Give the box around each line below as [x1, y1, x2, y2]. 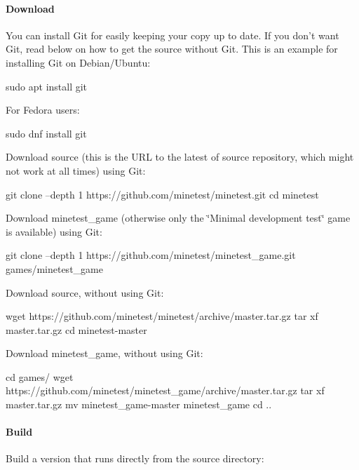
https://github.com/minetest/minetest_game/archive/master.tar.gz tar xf [6, 383, 325, 398]
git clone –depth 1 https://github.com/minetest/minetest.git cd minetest [6, 187, 319, 201]
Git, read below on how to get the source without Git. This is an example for [6, 41, 338, 56]
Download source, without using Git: [6, 285, 164, 300]
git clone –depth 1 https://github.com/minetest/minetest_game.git [6, 248, 296, 262]
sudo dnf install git [6, 126, 87, 140]
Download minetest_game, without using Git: [6, 346, 203, 361]
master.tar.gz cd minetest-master [6, 322, 147, 337]
